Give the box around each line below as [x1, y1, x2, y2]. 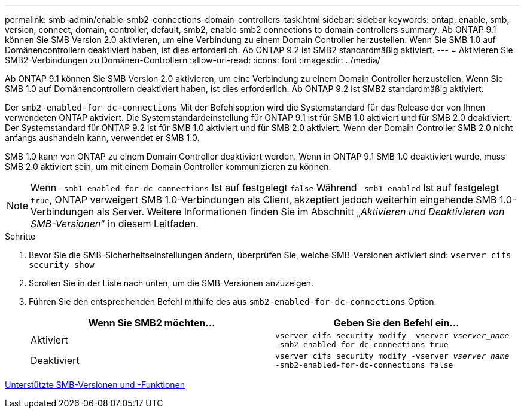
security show [29, 260, 95, 270]
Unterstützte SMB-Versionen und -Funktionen [5, 380, 185, 390]
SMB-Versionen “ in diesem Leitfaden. [31, 218, 199, 230]
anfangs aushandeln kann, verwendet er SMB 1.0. [5, 133, 200, 143]
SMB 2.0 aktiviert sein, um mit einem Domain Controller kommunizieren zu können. [5, 161, 331, 172]
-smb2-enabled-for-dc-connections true [275, 340, 449, 349]
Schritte [5, 231, 36, 241]
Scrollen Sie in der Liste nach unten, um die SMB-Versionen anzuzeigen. [29, 278, 314, 288]
